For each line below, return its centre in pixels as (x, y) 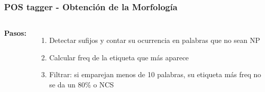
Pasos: (15, 33)
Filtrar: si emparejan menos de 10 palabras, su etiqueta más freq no (155, 74)
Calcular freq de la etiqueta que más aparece (119, 57)
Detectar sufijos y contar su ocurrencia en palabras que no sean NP (155, 40)
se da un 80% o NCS (81, 84)
